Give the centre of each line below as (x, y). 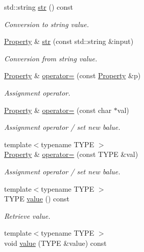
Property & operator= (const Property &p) (73, 75)
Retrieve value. (27, 215)
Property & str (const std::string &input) (69, 41)
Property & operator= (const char (58, 110)
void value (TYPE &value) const (55, 243)
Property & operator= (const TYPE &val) (71, 154)
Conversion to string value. (47, 24)
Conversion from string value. (51, 58)
